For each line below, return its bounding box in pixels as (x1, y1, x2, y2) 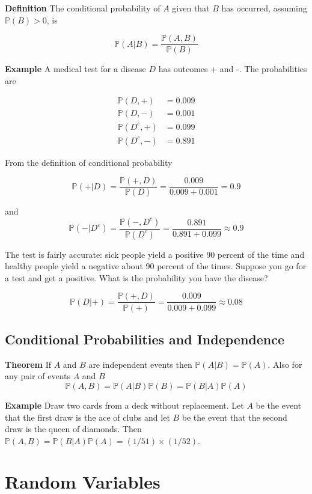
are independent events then (88, 358, 192, 370)
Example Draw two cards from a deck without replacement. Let (5, 398, 244, 411)
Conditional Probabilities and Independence (5, 329, 285, 348)
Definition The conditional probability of (5, 2, 161, 14)
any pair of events (5, 370, 71, 382)
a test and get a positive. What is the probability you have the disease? (5, 271, 268, 284)
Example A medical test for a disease (5, 63, 146, 75)
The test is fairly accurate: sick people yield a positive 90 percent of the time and (5, 248, 305, 260)
